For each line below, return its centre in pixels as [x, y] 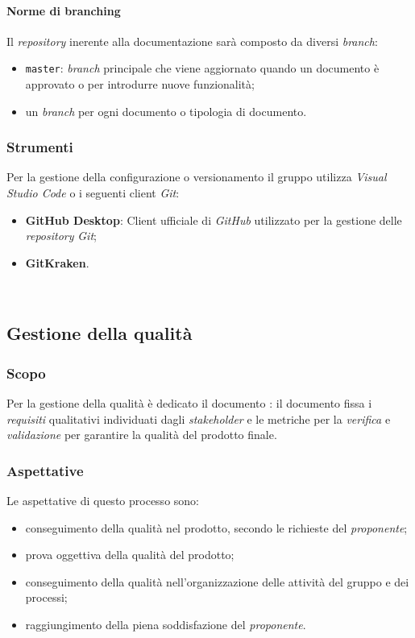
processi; [46, 597]
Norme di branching [64, 10]
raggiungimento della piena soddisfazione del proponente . [166, 624]
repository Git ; [61, 236]
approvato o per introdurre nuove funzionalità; [140, 84]
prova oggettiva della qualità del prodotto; [130, 555]
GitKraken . [57, 262]
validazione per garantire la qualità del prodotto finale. [142, 435]
